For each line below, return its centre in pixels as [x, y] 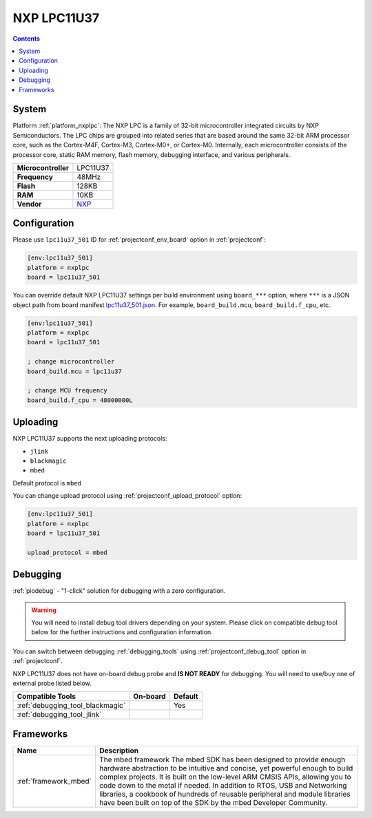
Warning [44, 610]
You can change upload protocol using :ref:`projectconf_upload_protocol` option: [127, 496]
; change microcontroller [71, 362]
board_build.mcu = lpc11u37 [74, 371]
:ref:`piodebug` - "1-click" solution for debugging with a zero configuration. [119, 591]
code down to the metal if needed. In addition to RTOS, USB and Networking [223, 785]
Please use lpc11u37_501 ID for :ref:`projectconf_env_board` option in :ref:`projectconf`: [139, 240]
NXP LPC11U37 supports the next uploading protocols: [90, 439]
